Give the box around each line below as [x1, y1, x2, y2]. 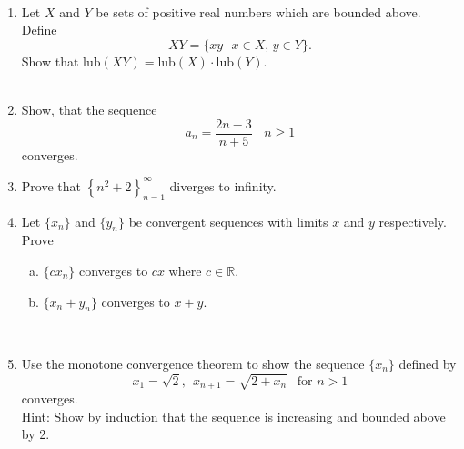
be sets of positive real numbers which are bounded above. [96, 2, 421, 21]
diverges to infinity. [169, 176, 277, 195]
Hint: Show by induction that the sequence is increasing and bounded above [21, 406, 446, 425]
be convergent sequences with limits [128, 211, 328, 230]
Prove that [21, 176, 81, 195]
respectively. [378, 211, 447, 230]
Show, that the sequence [21, 99, 157, 118]
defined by [398, 353, 457, 372]
